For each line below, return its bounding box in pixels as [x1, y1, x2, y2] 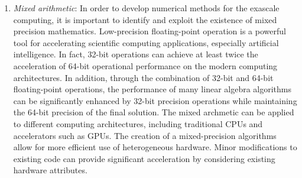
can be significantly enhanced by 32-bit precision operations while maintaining [13, 94, 297, 106]
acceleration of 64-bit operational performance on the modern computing [13, 59, 278, 72]
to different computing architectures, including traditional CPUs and [13, 117, 263, 130]
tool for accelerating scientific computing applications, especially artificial [13, 36, 279, 48]
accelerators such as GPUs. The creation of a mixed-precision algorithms [13, 129, 277, 141]
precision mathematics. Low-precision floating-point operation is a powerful [13, 25, 286, 37]
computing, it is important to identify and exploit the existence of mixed [13, 13, 277, 25]
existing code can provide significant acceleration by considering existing [13, 152, 275, 164]
